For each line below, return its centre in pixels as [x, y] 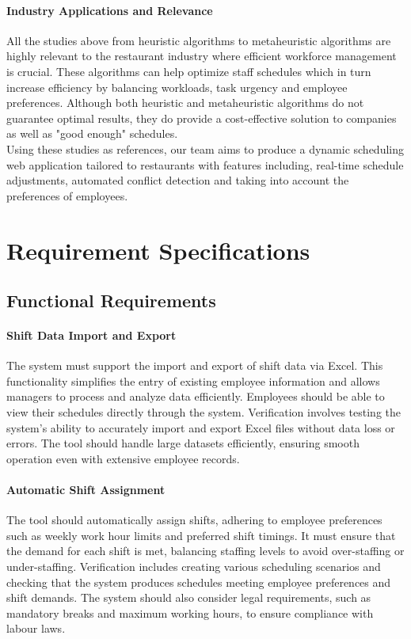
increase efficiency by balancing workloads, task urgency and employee [177, 87]
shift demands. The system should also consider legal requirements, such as [189, 597]
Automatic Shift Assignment [86, 490]
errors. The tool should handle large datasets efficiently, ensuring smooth [183, 443]
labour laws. [36, 628]
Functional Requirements [111, 300]
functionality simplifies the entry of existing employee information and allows [193, 380]
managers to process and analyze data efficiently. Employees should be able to [196, 396]
